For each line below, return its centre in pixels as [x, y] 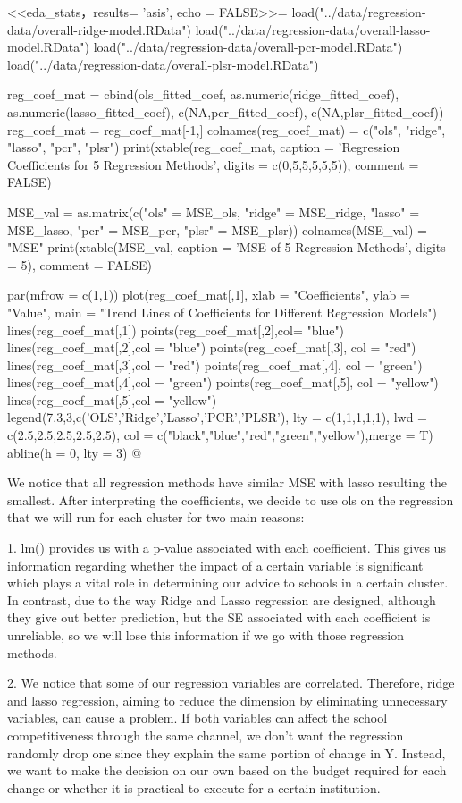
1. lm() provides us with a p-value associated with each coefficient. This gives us [227, 548]
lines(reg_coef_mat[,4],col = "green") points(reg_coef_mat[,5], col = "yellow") [223, 382]
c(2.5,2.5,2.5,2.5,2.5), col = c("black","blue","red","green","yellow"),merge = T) [220, 435]
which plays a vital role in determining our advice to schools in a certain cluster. [228, 583]
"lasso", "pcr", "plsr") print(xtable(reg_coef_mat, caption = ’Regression [204, 147]
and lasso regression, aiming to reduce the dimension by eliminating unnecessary [227, 700]
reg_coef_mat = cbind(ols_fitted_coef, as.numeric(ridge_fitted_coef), [203, 94]
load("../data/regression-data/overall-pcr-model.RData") [248, 47]
